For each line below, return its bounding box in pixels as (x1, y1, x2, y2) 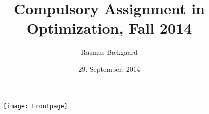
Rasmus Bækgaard (81, 47, 138, 57)
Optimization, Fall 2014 (26, 18, 192, 38)
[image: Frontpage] (3, 102, 68, 110)
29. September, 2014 (78, 63, 140, 74)
